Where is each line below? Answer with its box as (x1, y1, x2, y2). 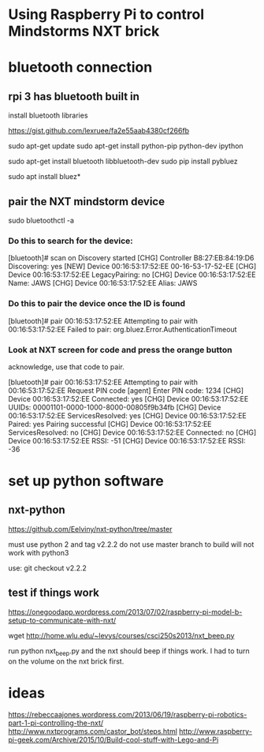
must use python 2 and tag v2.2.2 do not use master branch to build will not (8, 539, 255, 549)
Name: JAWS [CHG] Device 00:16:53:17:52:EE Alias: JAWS (8, 279, 198, 288)
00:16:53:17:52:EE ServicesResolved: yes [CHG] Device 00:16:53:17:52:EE (8, 410, 247, 420)
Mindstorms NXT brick (8, 22, 160, 40)
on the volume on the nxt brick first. (8, 657, 125, 666)
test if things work (8, 586, 100, 600)
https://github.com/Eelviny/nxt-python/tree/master (8, 524, 173, 533)
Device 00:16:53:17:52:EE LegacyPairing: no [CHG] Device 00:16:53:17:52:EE (8, 270, 256, 279)
